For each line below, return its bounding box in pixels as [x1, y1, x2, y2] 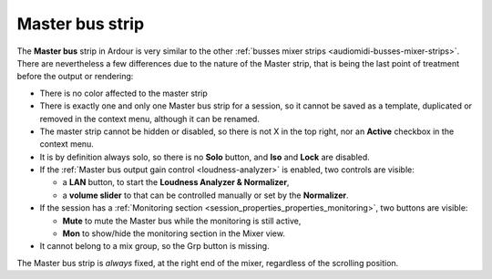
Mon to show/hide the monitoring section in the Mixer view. [62, 228, 286, 239]
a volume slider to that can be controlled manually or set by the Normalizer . [62, 190, 350, 201]
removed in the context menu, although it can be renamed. [39, 113, 260, 124]
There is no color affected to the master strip [39, 88, 209, 98]
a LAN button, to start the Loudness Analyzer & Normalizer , [62, 177, 290, 188]
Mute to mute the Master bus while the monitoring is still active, [62, 215, 302, 226]
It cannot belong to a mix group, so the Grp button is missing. [39, 241, 270, 252]
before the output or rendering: [16, 71, 134, 82]
